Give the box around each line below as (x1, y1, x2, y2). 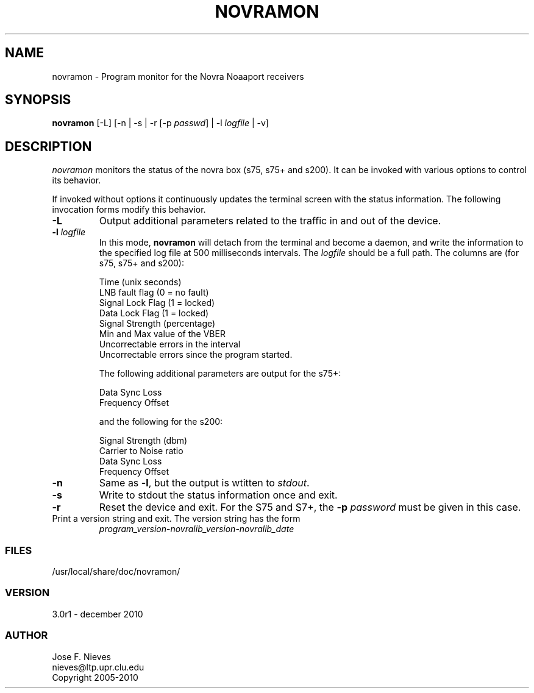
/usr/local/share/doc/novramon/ (52, 566, 180, 577)
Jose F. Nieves (52, 651, 112, 662)
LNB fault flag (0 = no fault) (99, 287, 209, 298)
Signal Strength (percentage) (99, 318, 216, 329)
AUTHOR (5, 629, 48, 642)
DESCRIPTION (5, 138, 92, 154)
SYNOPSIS (5, 92, 71, 108)
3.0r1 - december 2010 (52, 608, 143, 619)
